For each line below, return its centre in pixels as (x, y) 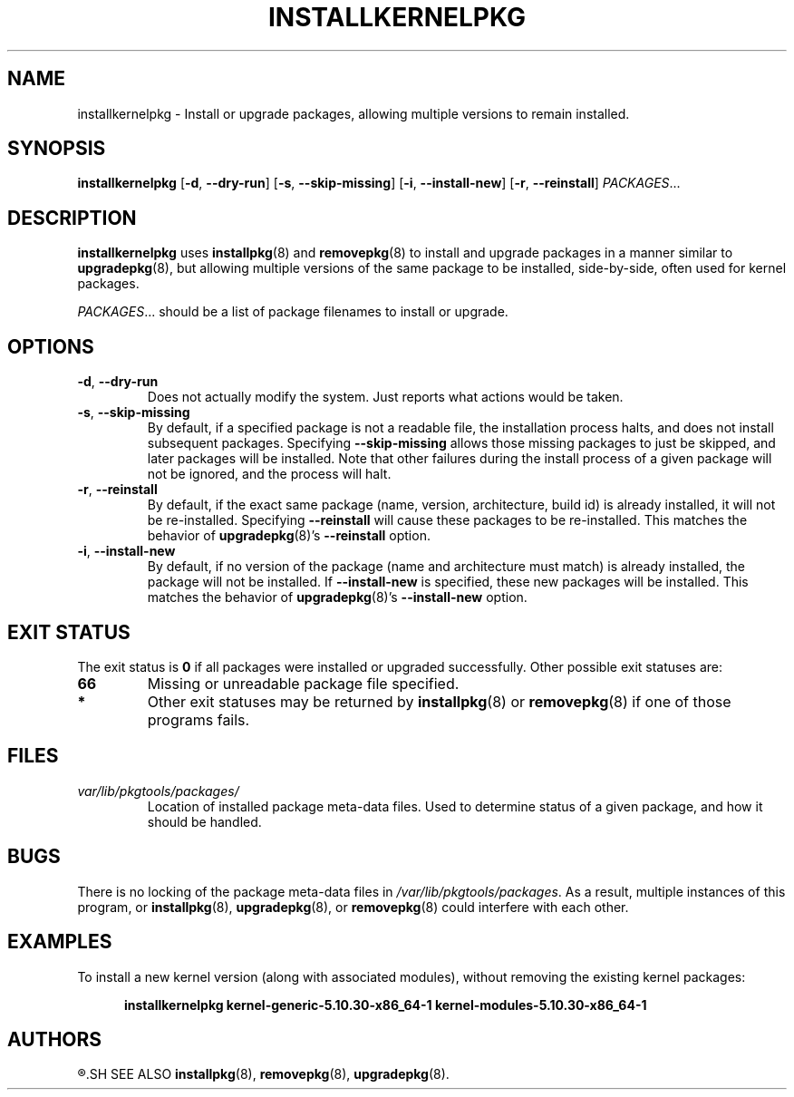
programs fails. (198, 719)
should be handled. (204, 821)
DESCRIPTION (72, 218)
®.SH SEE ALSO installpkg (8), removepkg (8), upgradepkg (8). (263, 1074)
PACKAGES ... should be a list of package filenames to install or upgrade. (293, 312)
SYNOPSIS (57, 149)
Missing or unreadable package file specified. (303, 683)
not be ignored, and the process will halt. (269, 474)
